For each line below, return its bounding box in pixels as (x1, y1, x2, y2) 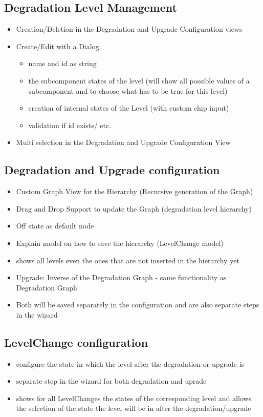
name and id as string (28, 58, 97, 69)
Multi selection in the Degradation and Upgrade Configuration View (16, 137, 231, 148)
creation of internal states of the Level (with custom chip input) (28, 102, 229, 113)
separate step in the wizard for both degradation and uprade (16, 376, 207, 386)
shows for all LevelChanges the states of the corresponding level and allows (16, 392, 252, 403)
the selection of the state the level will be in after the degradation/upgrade (16, 403, 251, 413)
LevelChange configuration (4, 334, 148, 350)
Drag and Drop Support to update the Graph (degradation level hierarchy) (16, 203, 252, 214)
